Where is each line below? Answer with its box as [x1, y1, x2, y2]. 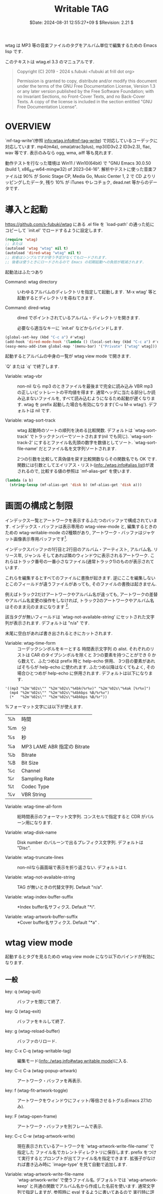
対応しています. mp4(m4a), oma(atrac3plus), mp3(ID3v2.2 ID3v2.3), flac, [5, 144, 152, 149]
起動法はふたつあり [5, 269, 44, 275]
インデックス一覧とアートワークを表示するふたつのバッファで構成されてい [5, 518, 154, 523]
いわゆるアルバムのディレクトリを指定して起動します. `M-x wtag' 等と [17, 289, 157, 295]
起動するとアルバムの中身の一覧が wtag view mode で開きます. [5, 353, 131, 359]
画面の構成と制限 [5, 501, 74, 512]
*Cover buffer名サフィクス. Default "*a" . [17, 919, 99, 926]
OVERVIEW [5, 121, 51, 132]
